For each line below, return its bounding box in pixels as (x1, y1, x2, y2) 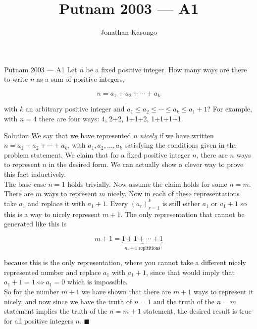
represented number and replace (4, 267, 101, 277)
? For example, (207, 104, 252, 114)
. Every (105, 198, 128, 208)
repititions (138, 245, 160, 251)
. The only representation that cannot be (120, 209, 245, 219)
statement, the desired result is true (143, 306, 252, 316)
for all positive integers (4, 315, 73, 326)
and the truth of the (153, 296, 215, 306)
